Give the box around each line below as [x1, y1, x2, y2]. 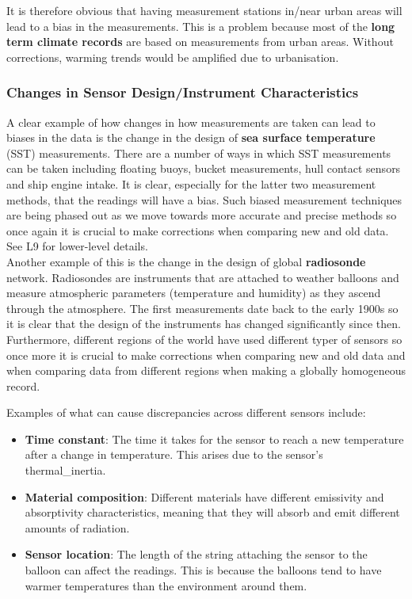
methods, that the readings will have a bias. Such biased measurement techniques [6, 191, 402, 208]
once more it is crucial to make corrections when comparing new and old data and [6, 346, 406, 363]
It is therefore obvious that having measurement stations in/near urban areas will [6, 2, 402, 18]
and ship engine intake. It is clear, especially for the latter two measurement [6, 175, 376, 192]
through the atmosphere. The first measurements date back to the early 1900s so [6, 299, 399, 316]
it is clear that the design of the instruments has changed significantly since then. [6, 315, 401, 332]
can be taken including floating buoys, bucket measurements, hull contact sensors [6, 160, 401, 177]
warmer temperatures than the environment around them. [25, 577, 307, 593]
